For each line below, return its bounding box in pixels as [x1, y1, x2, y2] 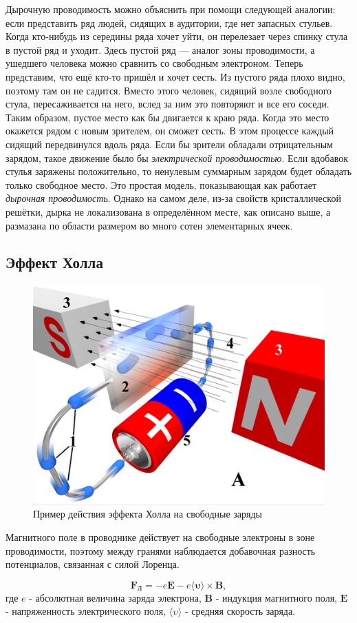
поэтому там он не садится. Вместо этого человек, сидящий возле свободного [6, 83, 332, 97]
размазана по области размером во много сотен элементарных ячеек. [6, 218, 293, 232]
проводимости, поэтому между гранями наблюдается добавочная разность [6, 543, 316, 558]
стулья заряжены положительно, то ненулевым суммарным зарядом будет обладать [6, 164, 352, 178]
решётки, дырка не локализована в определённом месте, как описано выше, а [6, 204, 331, 218]
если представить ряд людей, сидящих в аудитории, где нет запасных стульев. [6, 15, 333, 30]
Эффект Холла [6, 252, 103, 273]
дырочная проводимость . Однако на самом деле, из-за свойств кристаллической [6, 191, 341, 205]
